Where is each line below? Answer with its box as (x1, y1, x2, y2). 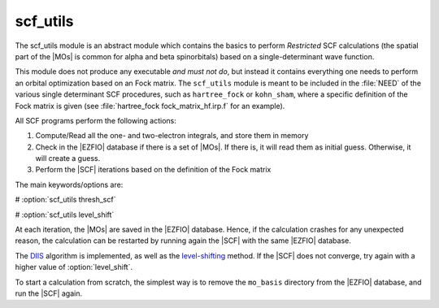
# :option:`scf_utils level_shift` (15, 210, 115, 219)
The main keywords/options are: (15, 180, 124, 189)
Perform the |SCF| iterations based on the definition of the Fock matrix (35, 165, 272, 175)
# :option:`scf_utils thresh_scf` (15, 195, 116, 205)
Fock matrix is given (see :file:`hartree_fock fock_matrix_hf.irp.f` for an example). (15, 101, 285, 111)
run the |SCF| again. (15, 288, 83, 298)
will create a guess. (35, 154, 101, 163)
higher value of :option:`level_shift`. (15, 262, 133, 272)
